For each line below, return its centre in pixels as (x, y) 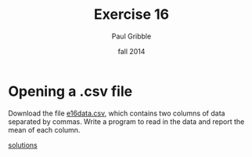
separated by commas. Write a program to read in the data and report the (126, 121)
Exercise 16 (131, 15)
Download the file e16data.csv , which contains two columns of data (117, 113)
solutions (23, 145)
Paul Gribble (131, 36)
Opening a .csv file (70, 91)
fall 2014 (131, 51)
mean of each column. (44, 130)
